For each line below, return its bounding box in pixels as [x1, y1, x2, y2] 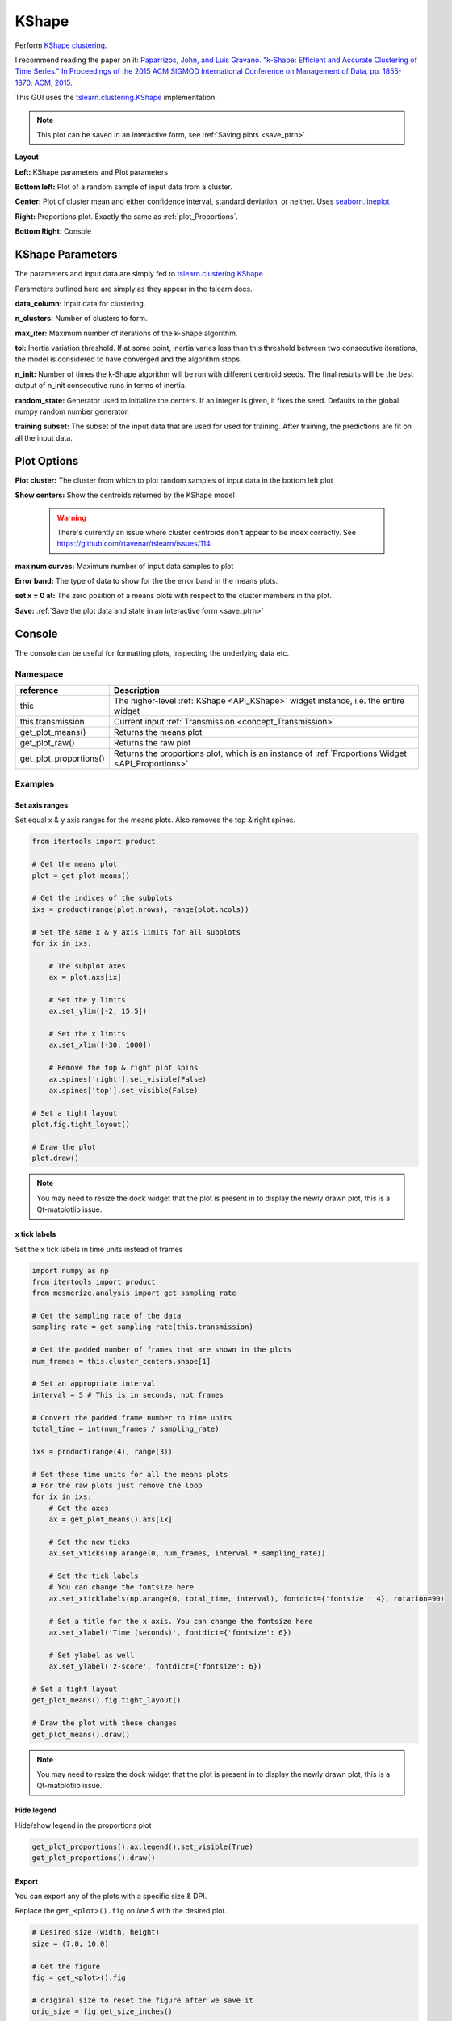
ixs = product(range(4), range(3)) [31, 1447, 173, 1456]
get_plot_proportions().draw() [31, 1854, 157, 1863]
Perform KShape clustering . [15, 40, 107, 50]
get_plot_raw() [19, 736, 76, 748]
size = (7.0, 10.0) [31, 1939, 109, 1948]
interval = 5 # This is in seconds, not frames [31, 1390, 224, 1399]
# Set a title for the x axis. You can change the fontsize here [48, 1617, 313, 1626]
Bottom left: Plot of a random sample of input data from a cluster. [15, 182, 233, 192]
